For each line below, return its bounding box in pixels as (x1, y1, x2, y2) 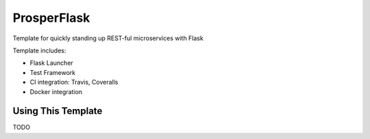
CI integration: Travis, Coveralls (29, 78, 119, 87)
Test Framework (29, 68, 75, 76)
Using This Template (12, 106, 103, 117)
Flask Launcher (29, 59, 73, 67)
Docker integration (29, 87, 82, 95)
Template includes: (12, 46, 66, 55)
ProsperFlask (12, 10, 90, 25)
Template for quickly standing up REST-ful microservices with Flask (12, 34, 203, 42)
